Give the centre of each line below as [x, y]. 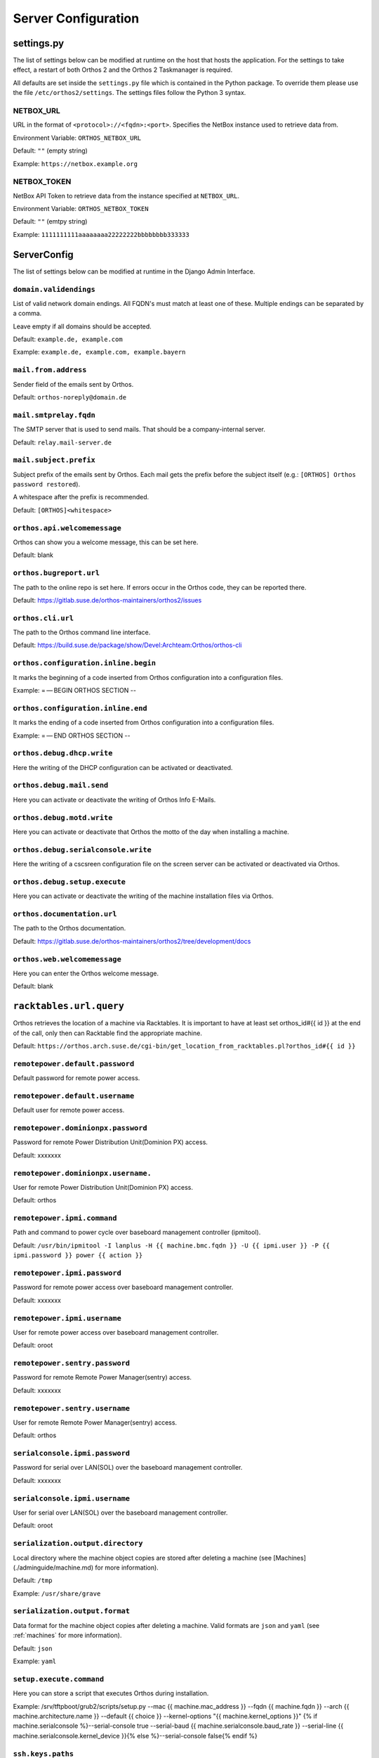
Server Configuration [76, 18]
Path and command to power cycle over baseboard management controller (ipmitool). [137, 1232]
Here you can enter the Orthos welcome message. [86, 973]
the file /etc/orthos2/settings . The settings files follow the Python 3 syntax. [129, 93]
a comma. [27, 314]
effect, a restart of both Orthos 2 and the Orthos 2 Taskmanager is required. [123, 70]
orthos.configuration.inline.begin [85, 663]
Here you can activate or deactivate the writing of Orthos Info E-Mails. [114, 800]
